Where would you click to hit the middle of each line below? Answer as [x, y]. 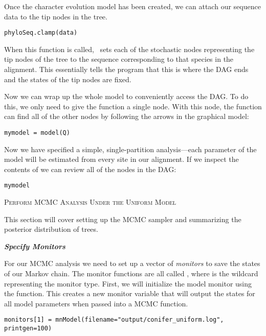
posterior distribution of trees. [51, 229]
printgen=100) [28, 329]
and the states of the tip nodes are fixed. [68, 79]
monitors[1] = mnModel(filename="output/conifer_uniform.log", [114, 320]
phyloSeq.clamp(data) [41, 33]
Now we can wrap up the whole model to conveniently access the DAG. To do [126, 96]
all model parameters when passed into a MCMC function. [96, 303]
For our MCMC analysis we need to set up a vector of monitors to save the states [132, 263]
